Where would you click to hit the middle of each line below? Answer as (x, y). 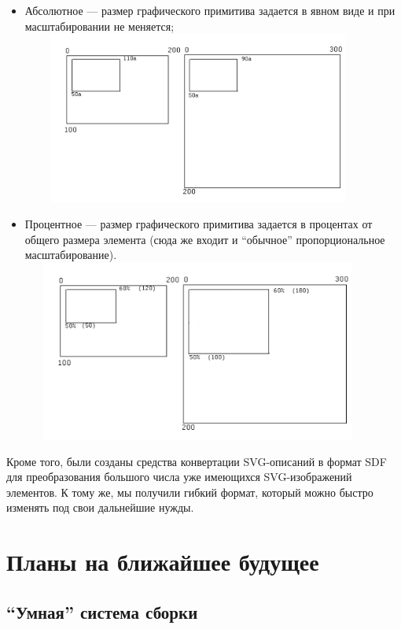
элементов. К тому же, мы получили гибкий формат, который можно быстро (190, 492)
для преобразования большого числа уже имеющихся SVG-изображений (179, 477)
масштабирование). (71, 255)
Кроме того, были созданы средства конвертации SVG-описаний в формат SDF (197, 461)
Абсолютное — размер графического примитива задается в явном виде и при (210, 10)
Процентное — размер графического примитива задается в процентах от (199, 224)
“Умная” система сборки (102, 611)
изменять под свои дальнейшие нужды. (100, 507)
